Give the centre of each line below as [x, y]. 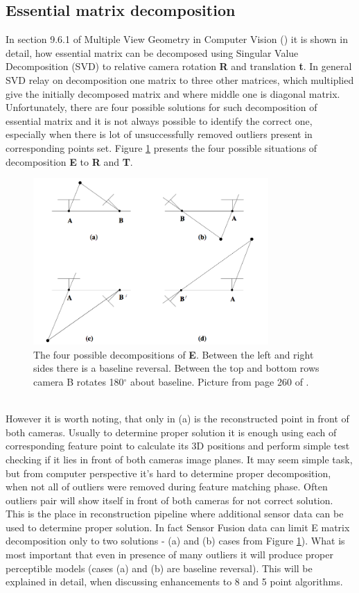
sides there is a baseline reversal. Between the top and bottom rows [176, 368]
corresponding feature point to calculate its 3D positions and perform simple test [178, 446]
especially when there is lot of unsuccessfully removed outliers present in [159, 134]
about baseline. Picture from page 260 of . [220, 381]
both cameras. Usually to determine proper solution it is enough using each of [171, 432]
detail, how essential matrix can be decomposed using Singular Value [152, 52]
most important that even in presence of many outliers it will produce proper [169, 555]
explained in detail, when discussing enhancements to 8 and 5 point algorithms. [174, 582]
